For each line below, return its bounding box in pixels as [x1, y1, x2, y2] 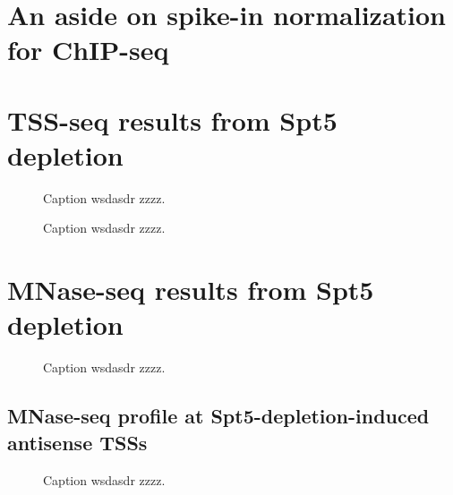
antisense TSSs [7, 428, 148, 456]
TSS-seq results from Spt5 [7, 101, 338, 138]
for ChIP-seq [7, 31, 169, 68]
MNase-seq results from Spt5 [7, 271, 374, 308]
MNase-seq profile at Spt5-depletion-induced [7, 402, 430, 430]
